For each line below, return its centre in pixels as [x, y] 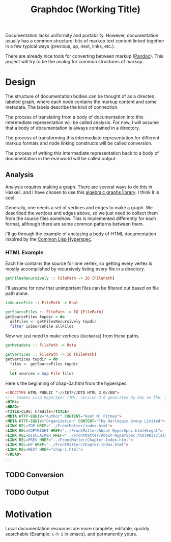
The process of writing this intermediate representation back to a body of [82, 153]
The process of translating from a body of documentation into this [74, 117]
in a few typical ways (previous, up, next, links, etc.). [60, 46]
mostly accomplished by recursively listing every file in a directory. [75, 269]
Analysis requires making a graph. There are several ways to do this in [79, 187]
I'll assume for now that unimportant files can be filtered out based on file [82, 288]
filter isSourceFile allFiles [42, 326]
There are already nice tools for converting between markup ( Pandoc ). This [84, 56]
